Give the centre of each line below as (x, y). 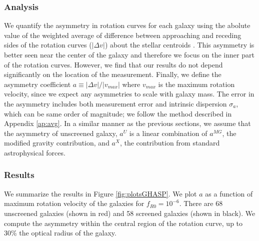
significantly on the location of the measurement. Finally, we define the (113, 74)
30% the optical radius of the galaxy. (60, 233)
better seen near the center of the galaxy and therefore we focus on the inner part (129, 54)
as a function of (229, 193)
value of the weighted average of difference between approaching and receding (123, 35)
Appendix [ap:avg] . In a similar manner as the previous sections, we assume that (127, 123)
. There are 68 (201, 203)
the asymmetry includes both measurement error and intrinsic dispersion (115, 103)
